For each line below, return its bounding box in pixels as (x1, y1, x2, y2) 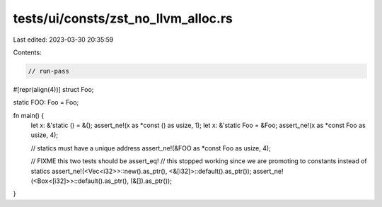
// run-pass (28, 67, 70, 75)
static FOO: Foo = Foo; (13, 98, 79, 107)
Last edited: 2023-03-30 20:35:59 (13, 35, 114, 44)
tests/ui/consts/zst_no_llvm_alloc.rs (13, 11, 233, 26)
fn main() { (13, 111, 45, 119)
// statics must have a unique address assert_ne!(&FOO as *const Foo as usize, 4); (30, 143, 272, 152)
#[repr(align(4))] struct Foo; (13, 85, 94, 93)
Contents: (13, 48, 42, 57)
